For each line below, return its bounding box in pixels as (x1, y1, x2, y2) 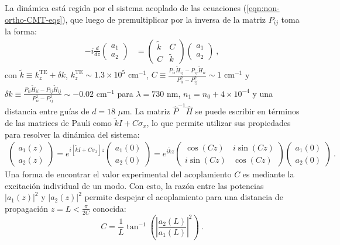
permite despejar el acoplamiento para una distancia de (84, 191, 283, 203)
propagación (5, 202, 48, 214)
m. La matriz (123, 105, 170, 117)
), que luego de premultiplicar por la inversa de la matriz (62, 13, 266, 25)
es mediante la (242, 168, 294, 180)
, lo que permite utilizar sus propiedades (146, 116, 291, 128)
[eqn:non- (246, 2, 280, 13)
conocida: (92, 202, 126, 214)
